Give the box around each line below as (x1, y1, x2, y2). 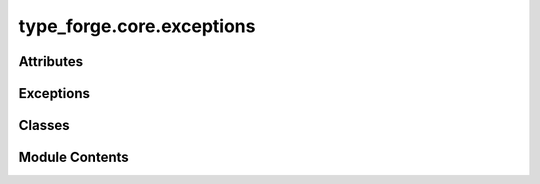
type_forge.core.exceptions (18, 15, 256, 37)
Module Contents (18, 149, 129, 166)
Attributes (18, 53, 84, 70)
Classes (18, 117, 70, 134)
